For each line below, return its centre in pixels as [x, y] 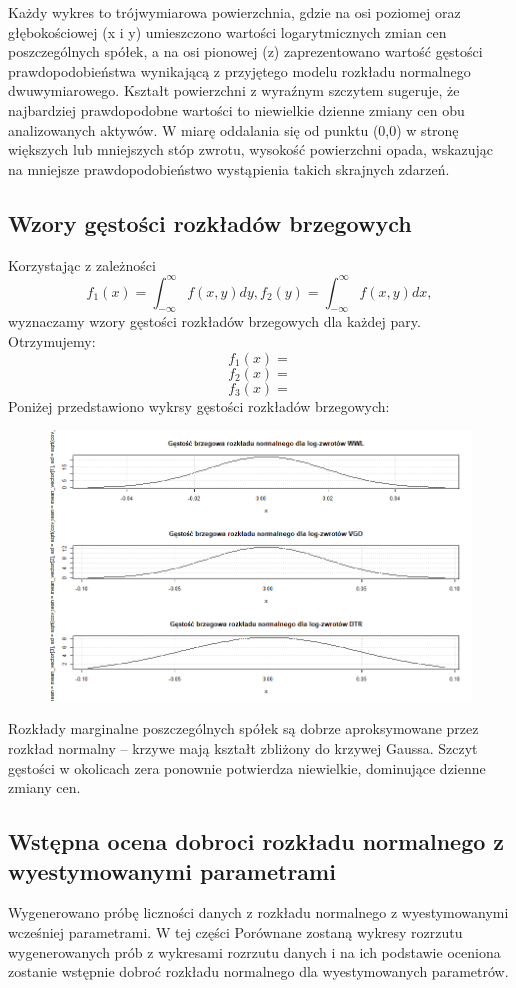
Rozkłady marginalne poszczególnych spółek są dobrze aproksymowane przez [243, 728]
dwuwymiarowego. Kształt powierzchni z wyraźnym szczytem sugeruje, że [234, 90]
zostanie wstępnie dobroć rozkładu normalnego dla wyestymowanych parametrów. [258, 971]
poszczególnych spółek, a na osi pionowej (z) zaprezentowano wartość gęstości [245, 51]
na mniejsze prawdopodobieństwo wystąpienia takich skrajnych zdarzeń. [229, 168]
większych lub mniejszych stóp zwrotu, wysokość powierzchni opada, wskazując [251, 149]
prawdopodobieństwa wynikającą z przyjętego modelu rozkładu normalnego [239, 70]
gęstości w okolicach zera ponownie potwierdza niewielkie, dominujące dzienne [247, 767]
